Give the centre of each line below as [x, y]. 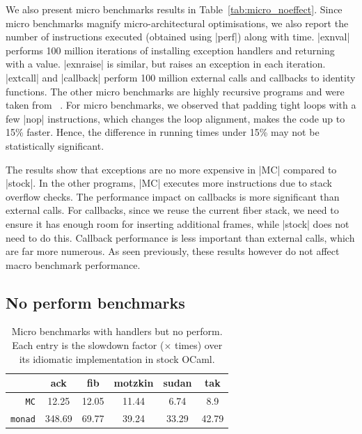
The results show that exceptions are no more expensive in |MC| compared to [171, 169]
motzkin [134, 383]
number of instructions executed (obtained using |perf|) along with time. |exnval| [178, 37]
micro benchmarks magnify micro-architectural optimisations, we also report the [177, 23]
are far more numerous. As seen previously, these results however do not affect [173, 251]
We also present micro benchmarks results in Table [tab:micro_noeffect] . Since [174, 9]
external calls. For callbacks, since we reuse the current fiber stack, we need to [172, 210]
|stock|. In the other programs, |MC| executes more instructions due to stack [169, 183]
